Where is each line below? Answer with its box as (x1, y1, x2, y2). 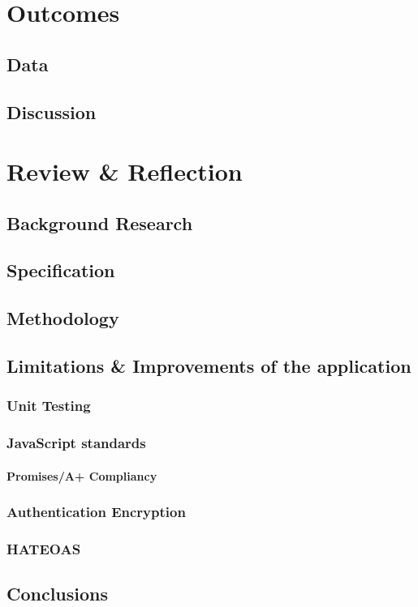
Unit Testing (6, 395, 91, 416)
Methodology (6, 306, 119, 331)
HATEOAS (6, 539, 81, 559)
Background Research (6, 210, 193, 235)
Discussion (6, 99, 97, 124)
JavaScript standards (6, 433, 146, 453)
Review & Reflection (6, 155, 243, 188)
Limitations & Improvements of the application (6, 353, 412, 378)
